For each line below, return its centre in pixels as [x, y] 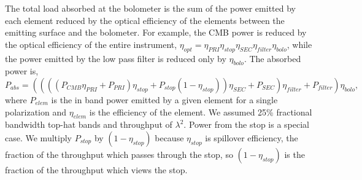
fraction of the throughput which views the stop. [96, 169]
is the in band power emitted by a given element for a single [164, 99]
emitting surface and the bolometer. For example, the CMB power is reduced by [156, 32]
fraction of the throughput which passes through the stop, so [119, 154]
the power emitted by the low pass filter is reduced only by [116, 58]
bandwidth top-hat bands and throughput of [89, 124]
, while [299, 44]
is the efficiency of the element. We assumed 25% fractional [201, 112]
